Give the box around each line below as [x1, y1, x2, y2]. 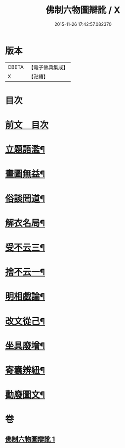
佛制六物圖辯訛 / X [45, 4, 121, 16]
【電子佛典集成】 [28, 64, 68, 71]
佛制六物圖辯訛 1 [5, 435, 55, 444]
